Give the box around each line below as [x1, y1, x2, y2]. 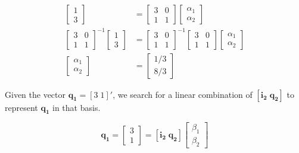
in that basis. [52, 101, 101, 113]
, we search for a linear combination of [113, 88, 253, 100]
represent [5, 101, 38, 113]
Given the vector [5, 88, 66, 100]
